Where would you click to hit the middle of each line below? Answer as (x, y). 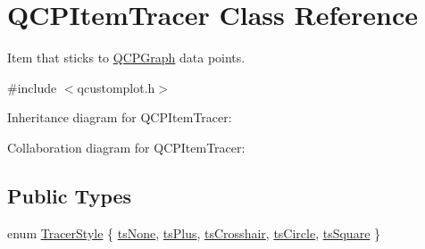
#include (32, 87)
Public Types (70, 195)
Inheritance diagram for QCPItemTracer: (120, 117)
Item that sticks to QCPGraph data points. (126, 58)
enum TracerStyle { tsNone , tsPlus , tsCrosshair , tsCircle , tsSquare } (194, 232)
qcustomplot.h (116, 87)
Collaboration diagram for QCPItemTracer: (126, 147)
